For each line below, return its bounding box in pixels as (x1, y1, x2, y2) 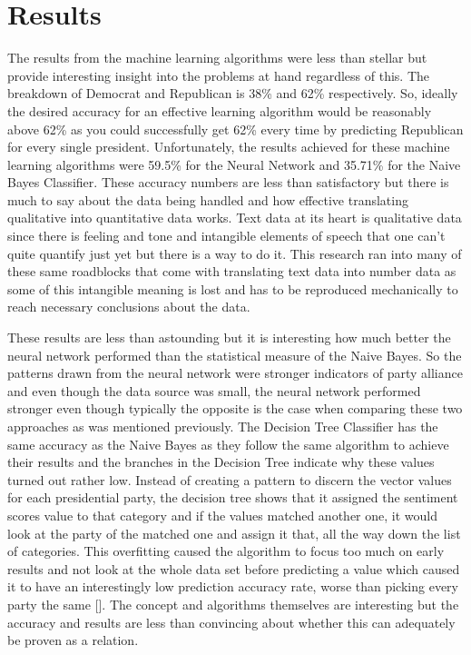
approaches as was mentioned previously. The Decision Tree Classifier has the (7, 417, 438, 435)
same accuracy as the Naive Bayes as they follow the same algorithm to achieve (7, 434, 449, 453)
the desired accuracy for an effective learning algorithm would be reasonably (7, 101, 432, 120)
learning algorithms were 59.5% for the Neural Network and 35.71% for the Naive (7, 154, 461, 174)
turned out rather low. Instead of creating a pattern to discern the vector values (7, 470, 452, 489)
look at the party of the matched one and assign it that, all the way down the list (7, 523, 461, 542)
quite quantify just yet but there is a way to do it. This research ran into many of (7, 243, 462, 263)
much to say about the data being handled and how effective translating (7, 190, 408, 209)
